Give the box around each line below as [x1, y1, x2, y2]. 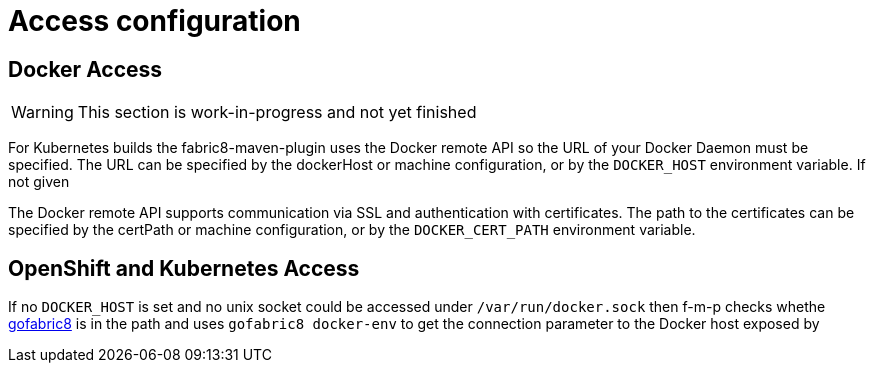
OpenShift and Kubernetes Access [8, 255, 360, 281]
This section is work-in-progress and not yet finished [77, 102, 477, 123]
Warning [11, 102, 74, 123]
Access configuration [8, 4, 301, 38]
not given [8, 173, 70, 191]
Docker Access [8, 56, 163, 82]
